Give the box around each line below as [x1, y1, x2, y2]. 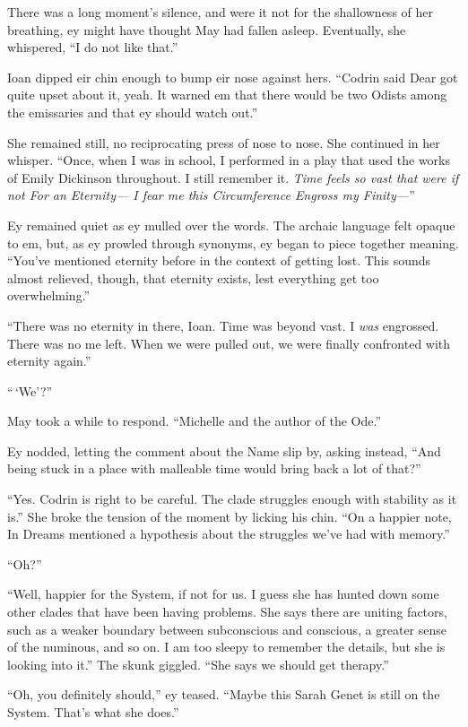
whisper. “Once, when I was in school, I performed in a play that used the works [7, 151, 451, 169]
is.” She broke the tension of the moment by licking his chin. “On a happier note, [7, 506, 452, 525]
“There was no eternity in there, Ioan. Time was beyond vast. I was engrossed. [7, 316, 439, 334]
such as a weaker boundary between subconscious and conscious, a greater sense [7, 619, 447, 638]
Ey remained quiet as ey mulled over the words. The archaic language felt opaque [7, 215, 455, 234]
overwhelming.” [7, 286, 91, 305]
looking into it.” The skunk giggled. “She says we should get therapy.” [7, 654, 389, 673]
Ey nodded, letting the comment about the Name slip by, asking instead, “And [7, 441, 441, 460]
